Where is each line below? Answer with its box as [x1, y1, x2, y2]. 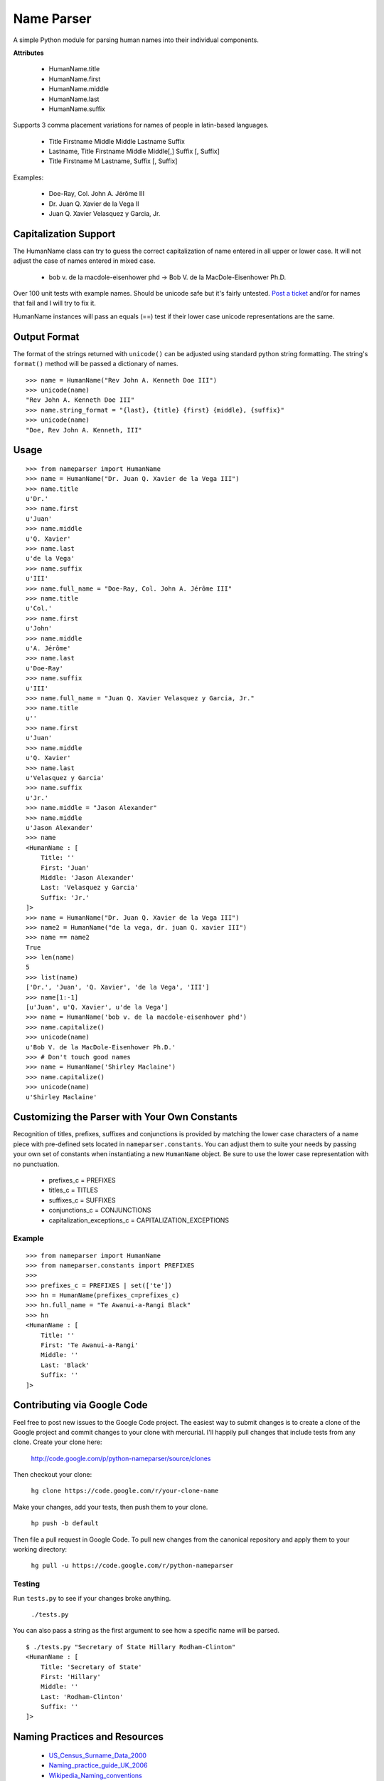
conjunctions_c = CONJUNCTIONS [48, 1206, 151, 1215]
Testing [13, 1579, 41, 1589]
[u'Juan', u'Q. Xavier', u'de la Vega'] [26, 1003, 169, 1012]
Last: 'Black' [40, 1361, 90, 1369]
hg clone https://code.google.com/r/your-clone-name [31, 1487, 219, 1495]
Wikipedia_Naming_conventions [48, 1771, 142, 1780]
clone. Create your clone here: [13, 1438, 102, 1446]
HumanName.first [48, 75, 101, 83]
